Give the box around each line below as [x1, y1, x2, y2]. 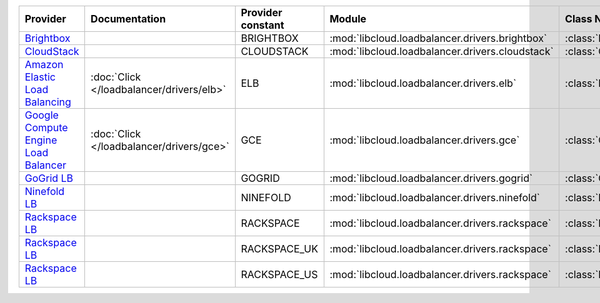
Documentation [90, 12, 167, 25]
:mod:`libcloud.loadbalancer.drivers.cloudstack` [329, 45, 554, 58]
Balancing [24, 95, 72, 109]
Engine [24, 133, 58, 147]
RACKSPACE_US [240, 268, 319, 281]
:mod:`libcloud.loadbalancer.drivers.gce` [329, 133, 520, 147]
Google [24, 108, 59, 122]
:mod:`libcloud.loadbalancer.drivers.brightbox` [329, 31, 548, 45]
